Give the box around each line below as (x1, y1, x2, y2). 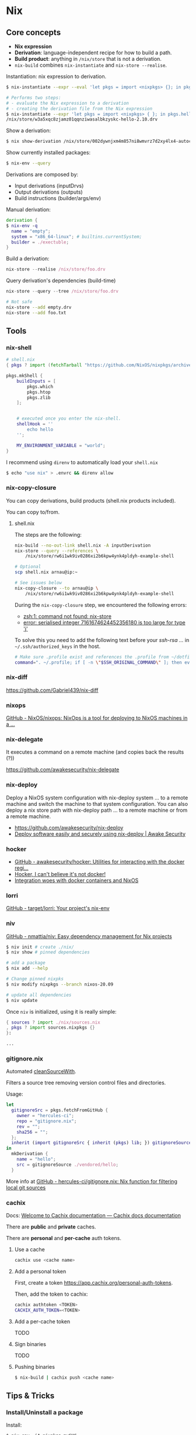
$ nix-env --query (6, 160, 51, 166)
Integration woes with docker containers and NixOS (14, 877, 139, 884)
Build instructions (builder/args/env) (14, 195, 101, 201)
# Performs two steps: (6, 95, 61, 101)
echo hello (27, 427, 54, 432)
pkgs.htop (27, 389, 51, 395)
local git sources (6, 1184, 46, 1191)
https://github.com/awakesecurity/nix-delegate (6, 766, 120, 773)
